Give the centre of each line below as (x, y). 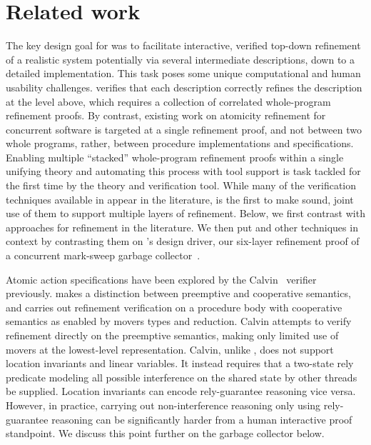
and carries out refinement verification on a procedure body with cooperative (174, 307)
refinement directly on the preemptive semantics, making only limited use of (172, 335)
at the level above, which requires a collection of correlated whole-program (168, 101)
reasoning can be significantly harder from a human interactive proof (202, 419)
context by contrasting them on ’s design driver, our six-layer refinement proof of (183, 241)
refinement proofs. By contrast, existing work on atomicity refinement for (166, 115)
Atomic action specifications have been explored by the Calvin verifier (161, 279)
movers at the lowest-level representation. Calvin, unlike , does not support (170, 349)
